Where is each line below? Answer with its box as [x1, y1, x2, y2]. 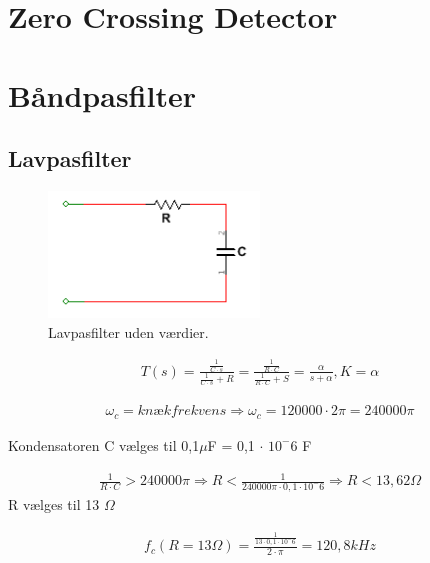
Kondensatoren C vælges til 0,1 [8, 434, 200, 455]
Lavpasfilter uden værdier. [48, 321, 209, 342]
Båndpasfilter [8, 74, 196, 115]
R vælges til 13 [8, 493, 100, 514]
